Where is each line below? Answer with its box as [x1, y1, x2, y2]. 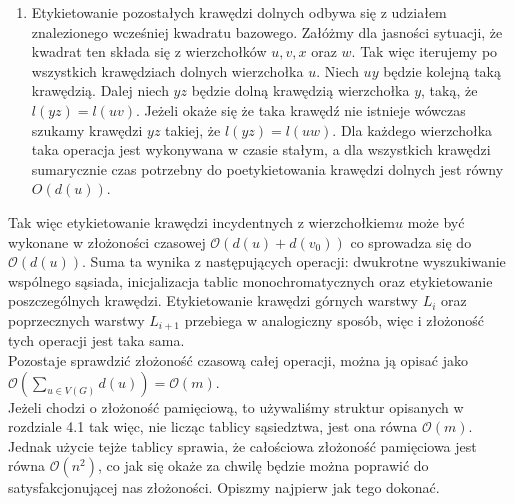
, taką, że [421, 80, 478, 101]
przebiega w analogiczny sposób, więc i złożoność [184, 309, 484, 330]
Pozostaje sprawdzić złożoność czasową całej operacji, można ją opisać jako [8, 349, 468, 370]
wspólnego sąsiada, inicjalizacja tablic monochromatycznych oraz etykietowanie [8, 270, 493, 291]
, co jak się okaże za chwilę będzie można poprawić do [98, 455, 429, 476]
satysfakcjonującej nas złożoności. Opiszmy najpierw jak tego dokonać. [8, 477, 440, 498]
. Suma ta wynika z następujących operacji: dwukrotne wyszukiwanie [82, 251, 506, 272]
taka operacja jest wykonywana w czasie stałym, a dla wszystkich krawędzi [31, 139, 491, 160]
